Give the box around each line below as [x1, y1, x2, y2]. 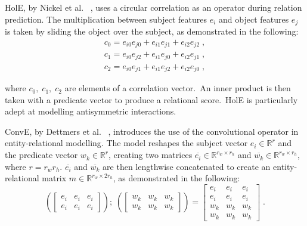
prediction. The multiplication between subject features [5, 13, 207, 25]
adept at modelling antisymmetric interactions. [5, 105, 176, 117]
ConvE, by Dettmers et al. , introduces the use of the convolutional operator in [5, 125, 299, 137]
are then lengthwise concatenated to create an [103, 160, 271, 172]
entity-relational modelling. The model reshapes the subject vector [5, 137, 248, 149]
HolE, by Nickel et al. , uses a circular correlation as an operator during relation [5, 1, 302, 13]
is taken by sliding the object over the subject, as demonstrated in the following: [5, 25, 299, 38]
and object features [219, 13, 289, 25]
